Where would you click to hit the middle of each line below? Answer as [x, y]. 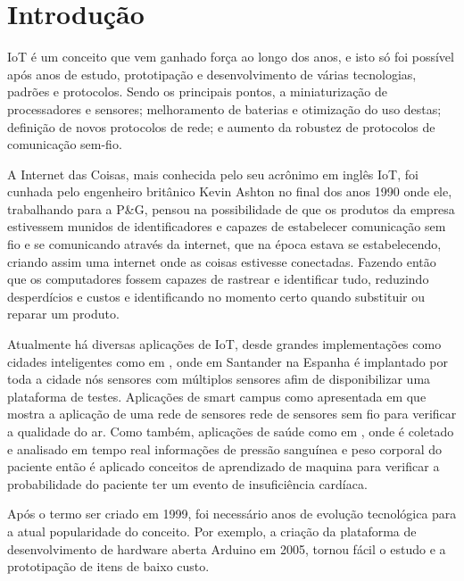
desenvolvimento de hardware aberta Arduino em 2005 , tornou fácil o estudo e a [227, 548]
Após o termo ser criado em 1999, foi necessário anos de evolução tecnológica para [232, 514]
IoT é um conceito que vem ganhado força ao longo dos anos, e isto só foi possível [231, 57]
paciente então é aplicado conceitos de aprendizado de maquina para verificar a [224, 466]
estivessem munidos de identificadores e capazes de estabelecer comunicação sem [227, 226]
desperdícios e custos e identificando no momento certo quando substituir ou [216, 296]
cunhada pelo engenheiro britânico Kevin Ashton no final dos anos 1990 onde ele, [230, 191]
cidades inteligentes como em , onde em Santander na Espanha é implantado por [228, 361]
